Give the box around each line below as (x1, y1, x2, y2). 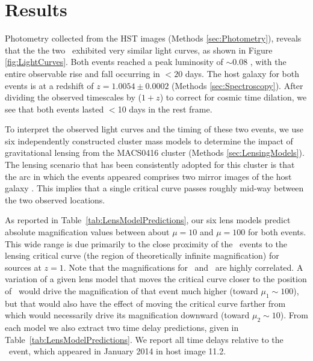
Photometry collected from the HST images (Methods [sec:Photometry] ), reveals (5, 32, 302, 45)
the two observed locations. (5, 193, 105, 206)
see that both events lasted (5, 102, 104, 115)
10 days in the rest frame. (117, 102, 212, 115)
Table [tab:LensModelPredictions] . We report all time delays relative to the (5, 333, 284, 345)
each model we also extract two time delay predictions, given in (5, 321, 239, 334)
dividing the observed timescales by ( (5, 91, 141, 103)
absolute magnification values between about (5, 226, 170, 238)
